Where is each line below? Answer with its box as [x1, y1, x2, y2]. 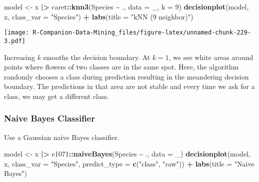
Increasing [4, 51, 35, 62]
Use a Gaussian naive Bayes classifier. [4, 131, 119, 142]
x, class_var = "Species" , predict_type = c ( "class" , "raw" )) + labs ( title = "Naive [4, 158, 254, 168]
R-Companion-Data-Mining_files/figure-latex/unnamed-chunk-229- [32, 29, 251, 36]
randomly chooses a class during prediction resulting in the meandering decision [4, 71, 249, 81]
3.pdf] [4, 37, 25, 44]
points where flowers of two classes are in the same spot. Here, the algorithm [4, 61, 239, 72]
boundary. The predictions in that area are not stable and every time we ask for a [4, 81, 255, 91]
